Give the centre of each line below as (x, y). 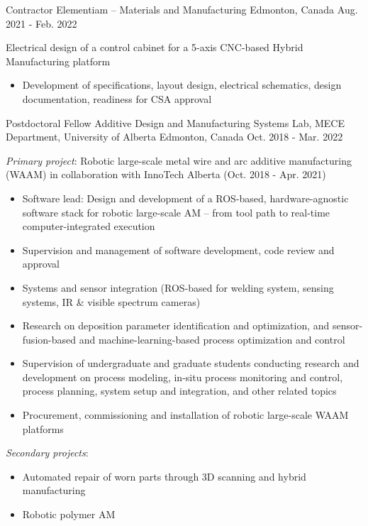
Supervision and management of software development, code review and (178, 250)
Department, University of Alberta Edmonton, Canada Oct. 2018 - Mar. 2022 (174, 137)
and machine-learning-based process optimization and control (212, 339)
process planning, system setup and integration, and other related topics (179, 391)
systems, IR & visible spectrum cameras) (111, 301)
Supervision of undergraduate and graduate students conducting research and (191, 363)
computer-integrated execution (89, 226)
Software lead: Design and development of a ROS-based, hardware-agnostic (185, 198)
